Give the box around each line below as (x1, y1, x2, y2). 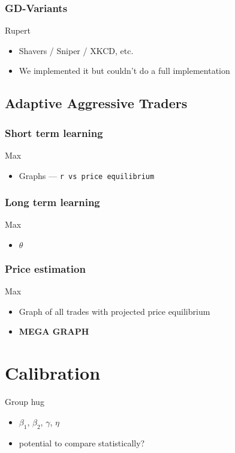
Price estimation (5, 261, 86, 276)
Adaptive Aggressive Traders (5, 94, 188, 112)
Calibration (5, 360, 101, 385)
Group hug (5, 395, 44, 408)
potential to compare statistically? (19, 436, 145, 449)
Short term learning (5, 125, 103, 140)
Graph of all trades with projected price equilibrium (19, 305, 210, 317)
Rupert (5, 24, 31, 37)
